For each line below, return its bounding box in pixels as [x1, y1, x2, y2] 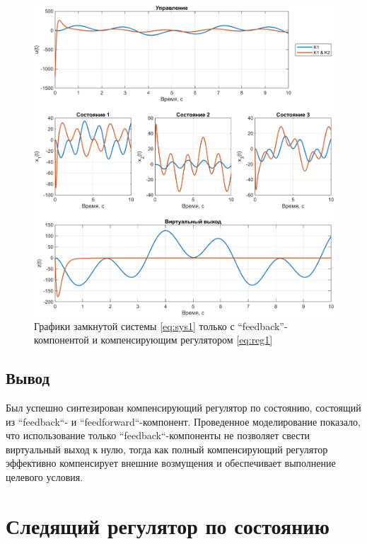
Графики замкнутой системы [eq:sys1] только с [34, 318, 235, 333]
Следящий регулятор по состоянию [6, 511, 330, 540]
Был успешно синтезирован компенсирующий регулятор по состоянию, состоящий [6, 400, 361, 415]
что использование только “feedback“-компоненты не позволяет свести [6, 428, 310, 443]
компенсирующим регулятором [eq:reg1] [100, 332, 273, 347]
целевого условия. [6, 470, 83, 484]
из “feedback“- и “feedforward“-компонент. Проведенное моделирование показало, [6, 414, 361, 429]
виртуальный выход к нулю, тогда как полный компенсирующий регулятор [6, 441, 328, 456]
